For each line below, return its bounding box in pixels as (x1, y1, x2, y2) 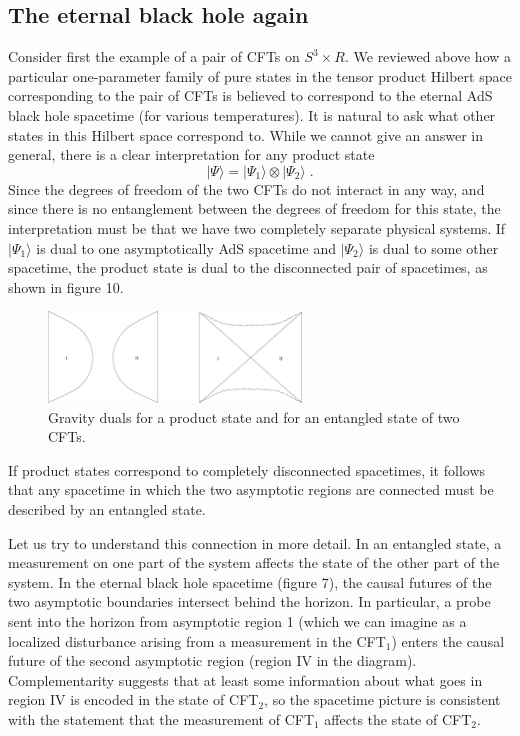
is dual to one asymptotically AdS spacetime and (36, 237, 336, 258)
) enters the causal (391, 630, 505, 651)
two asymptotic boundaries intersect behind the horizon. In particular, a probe (8, 591, 491, 612)
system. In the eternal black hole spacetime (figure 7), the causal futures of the (8, 571, 492, 592)
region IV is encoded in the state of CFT (8, 689, 259, 710)
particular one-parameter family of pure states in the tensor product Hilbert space (8, 65, 512, 86)
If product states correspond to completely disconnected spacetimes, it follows (8, 459, 486, 480)
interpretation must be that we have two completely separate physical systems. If (8, 217, 506, 238)
